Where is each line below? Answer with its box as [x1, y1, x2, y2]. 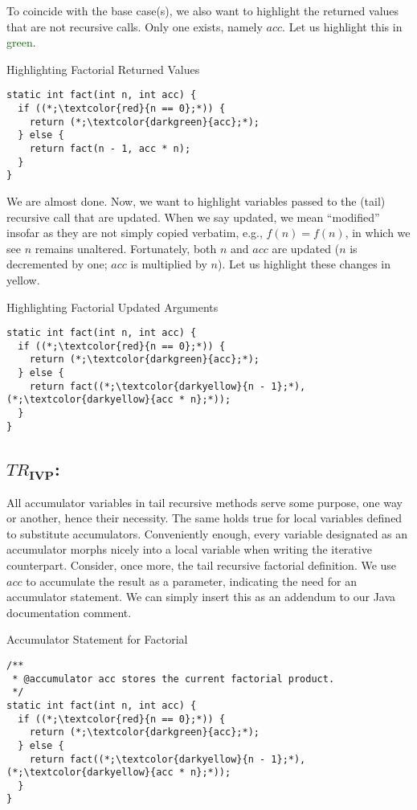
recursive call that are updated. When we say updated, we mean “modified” [6, 208, 380, 225]
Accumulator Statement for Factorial [6, 631, 188, 648]
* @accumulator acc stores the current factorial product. [12, 673, 335, 685]
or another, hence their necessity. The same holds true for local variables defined [6, 509, 403, 526]
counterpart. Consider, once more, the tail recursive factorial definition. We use [6, 556, 397, 573]
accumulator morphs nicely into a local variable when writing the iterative [6, 541, 372, 558]
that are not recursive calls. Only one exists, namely [6, 18, 263, 35]
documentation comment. [6, 603, 132, 620]
